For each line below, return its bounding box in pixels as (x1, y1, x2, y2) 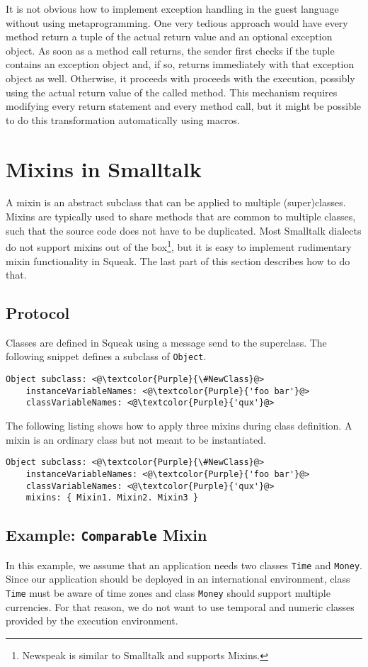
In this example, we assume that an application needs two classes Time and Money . (6, 557, 362, 572)
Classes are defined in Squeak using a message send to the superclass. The (6, 335, 327, 349)
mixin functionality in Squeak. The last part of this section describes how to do (6, 253, 350, 268)
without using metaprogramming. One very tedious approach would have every (6, 15, 348, 30)
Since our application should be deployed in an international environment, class (6, 571, 350, 586)
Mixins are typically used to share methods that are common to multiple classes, (6, 209, 356, 224)
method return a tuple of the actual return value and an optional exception (6, 29, 333, 44)
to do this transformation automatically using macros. (6, 112, 241, 127)
